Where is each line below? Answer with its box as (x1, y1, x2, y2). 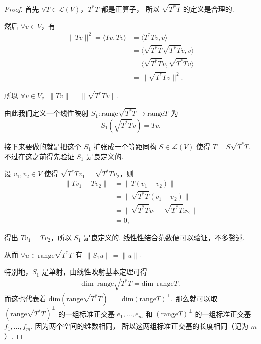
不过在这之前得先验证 (4, 151, 74, 161)
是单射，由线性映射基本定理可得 (41, 266, 147, 277)
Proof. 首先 (4, 4, 39, 14)
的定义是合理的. (183, 4, 234, 14)
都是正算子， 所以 (101, 4, 160, 14)
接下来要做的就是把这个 (4, 141, 81, 151)
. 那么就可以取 (170, 293, 218, 303)
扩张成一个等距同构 (93, 141, 157, 151)
